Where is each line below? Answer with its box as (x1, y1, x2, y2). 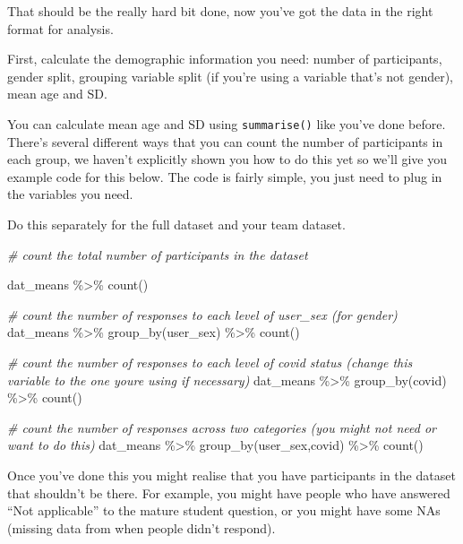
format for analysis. (7, 19, 114, 38)
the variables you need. (7, 185, 133, 203)
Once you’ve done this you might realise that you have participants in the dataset (7, 465, 456, 484)
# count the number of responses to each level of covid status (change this (7, 352, 413, 371)
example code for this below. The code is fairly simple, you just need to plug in (7, 167, 442, 186)
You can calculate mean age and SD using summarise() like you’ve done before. (7, 114, 446, 133)
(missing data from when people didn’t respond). (7, 518, 276, 537)
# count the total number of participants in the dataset (7, 245, 308, 263)
